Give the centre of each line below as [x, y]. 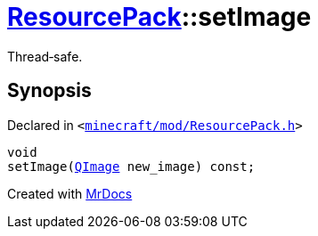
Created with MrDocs [70, 193]
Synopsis [49, 91]
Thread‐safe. [45, 56]
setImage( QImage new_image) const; [131, 166]
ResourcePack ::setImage [159, 17]
